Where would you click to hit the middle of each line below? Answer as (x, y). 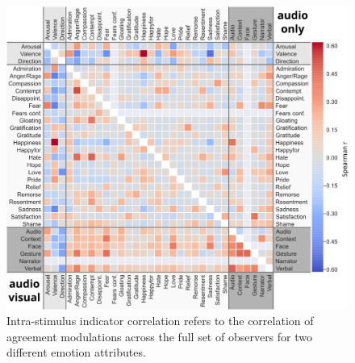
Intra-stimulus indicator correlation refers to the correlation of (160, 321)
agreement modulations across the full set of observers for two (160, 336)
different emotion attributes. (76, 352)
